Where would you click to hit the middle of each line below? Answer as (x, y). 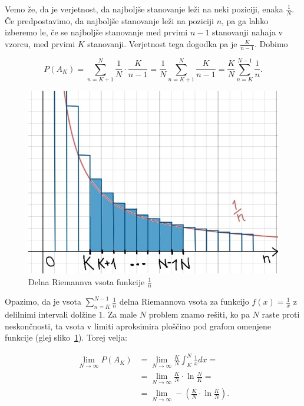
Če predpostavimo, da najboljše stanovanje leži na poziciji (109, 20)
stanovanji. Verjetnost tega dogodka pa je (162, 44)
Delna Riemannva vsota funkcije (87, 281)
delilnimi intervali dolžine (50, 314)
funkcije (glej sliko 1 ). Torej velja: (66, 337)
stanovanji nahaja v (247, 32)
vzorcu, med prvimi (40, 44)
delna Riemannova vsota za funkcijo (184, 301)
